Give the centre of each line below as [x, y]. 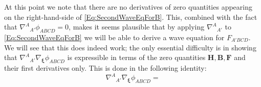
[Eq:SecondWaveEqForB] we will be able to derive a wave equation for [114, 37]
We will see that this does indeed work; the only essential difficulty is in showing [130, 47]
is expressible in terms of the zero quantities [136, 57]
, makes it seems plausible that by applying [137, 27]
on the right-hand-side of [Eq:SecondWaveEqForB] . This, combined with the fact [131, 17]
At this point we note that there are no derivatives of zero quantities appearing [128, 7]
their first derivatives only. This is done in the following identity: [105, 67]
